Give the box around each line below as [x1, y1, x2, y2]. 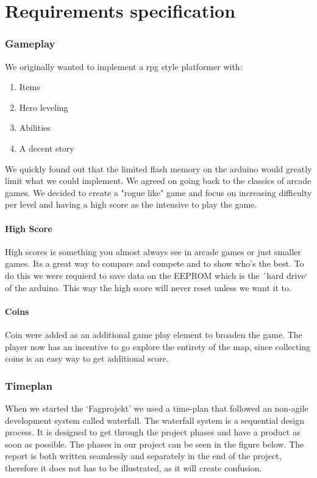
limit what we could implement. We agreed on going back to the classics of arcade [5, 174, 312, 187]
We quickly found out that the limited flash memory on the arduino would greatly [5, 162, 312, 175]
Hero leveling [19, 100, 68, 113]
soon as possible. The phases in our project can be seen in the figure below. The [5, 437, 304, 450]
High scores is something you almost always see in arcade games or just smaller [5, 245, 301, 258]
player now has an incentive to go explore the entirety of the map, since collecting [5, 340, 311, 353]
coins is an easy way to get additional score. [5, 352, 169, 365]
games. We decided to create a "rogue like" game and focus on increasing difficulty [5, 186, 312, 199]
